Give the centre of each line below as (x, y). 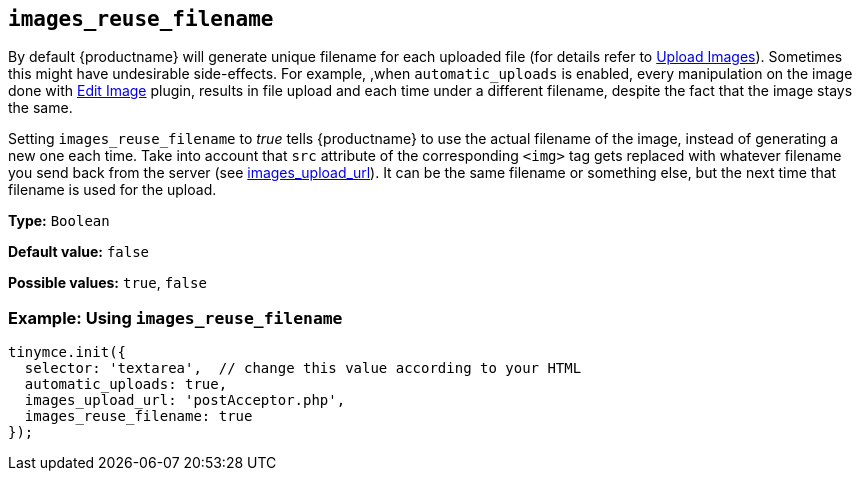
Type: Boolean (59, 221)
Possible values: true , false (107, 283)
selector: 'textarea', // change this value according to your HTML (303, 368)
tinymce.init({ (67, 352)
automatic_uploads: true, (126, 384)
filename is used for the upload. (112, 190)
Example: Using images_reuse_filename (175, 317)
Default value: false (79, 252)
